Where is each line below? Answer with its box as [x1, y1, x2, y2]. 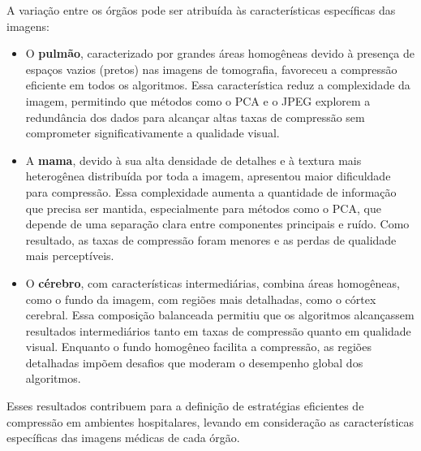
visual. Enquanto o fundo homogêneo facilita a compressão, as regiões [25, 338, 372, 355]
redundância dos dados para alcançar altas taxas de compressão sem [25, 108, 365, 125]
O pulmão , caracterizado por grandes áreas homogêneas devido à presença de [25, 45, 415, 62]
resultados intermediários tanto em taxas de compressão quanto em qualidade [25, 322, 411, 339]
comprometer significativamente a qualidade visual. [25, 124, 280, 141]
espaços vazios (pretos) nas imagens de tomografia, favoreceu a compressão [25, 60, 397, 77]
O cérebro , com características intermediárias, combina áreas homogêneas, [25, 274, 400, 291]
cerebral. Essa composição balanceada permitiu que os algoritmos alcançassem [25, 306, 415, 323]
